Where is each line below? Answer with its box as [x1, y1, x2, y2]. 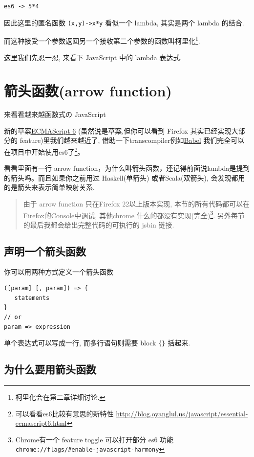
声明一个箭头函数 [4, 243, 86, 258]
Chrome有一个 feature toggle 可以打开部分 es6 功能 [15, 434, 174, 444]
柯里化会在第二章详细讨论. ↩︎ [15, 392, 106, 402]
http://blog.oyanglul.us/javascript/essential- [116, 408, 248, 418]
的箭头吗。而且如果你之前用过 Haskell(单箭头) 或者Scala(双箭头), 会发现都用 [4, 172, 245, 183]
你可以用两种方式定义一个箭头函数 [4, 266, 113, 276]
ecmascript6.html [15, 418, 67, 428]
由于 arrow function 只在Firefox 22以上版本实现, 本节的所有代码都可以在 [23, 199, 250, 209]
